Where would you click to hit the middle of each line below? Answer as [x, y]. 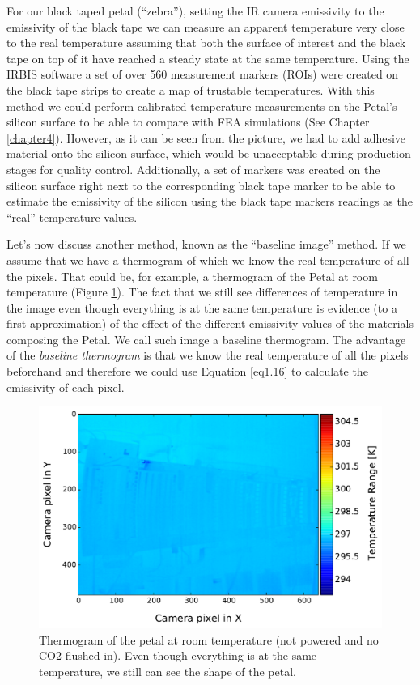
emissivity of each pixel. [66, 387]
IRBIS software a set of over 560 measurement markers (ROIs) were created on [203, 74]
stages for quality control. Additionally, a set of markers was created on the [193, 169]
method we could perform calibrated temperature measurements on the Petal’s [202, 106]
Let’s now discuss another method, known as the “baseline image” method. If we [206, 244]
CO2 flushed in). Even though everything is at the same [178, 655]
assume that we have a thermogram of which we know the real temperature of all [208, 260]
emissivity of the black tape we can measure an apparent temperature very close [206, 26]
